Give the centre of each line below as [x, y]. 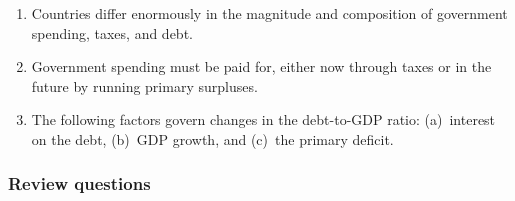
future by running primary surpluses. [144, 85]
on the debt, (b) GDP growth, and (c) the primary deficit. [212, 138]
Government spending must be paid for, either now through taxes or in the [261, 66]
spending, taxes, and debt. [112, 32]
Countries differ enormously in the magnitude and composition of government [269, 13]
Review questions [79, 183]
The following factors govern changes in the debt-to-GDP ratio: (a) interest [263, 119]
